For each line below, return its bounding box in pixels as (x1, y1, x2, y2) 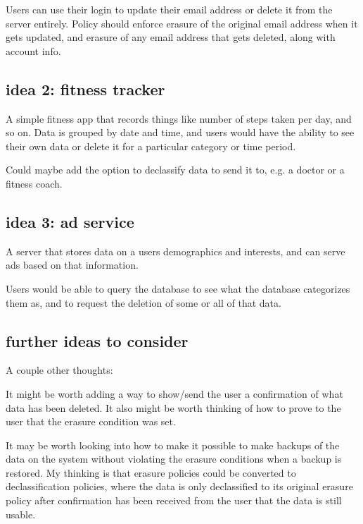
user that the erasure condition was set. (6, 414, 176, 429)
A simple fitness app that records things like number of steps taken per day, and (6, 111, 352, 126)
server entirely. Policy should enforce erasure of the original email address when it (6, 16, 358, 30)
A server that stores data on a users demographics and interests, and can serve (6, 243, 345, 258)
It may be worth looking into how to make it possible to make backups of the (6, 437, 340, 452)
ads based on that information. (6, 257, 139, 272)
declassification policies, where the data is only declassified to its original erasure (6, 479, 353, 494)
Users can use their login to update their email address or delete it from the (6, 2, 333, 16)
